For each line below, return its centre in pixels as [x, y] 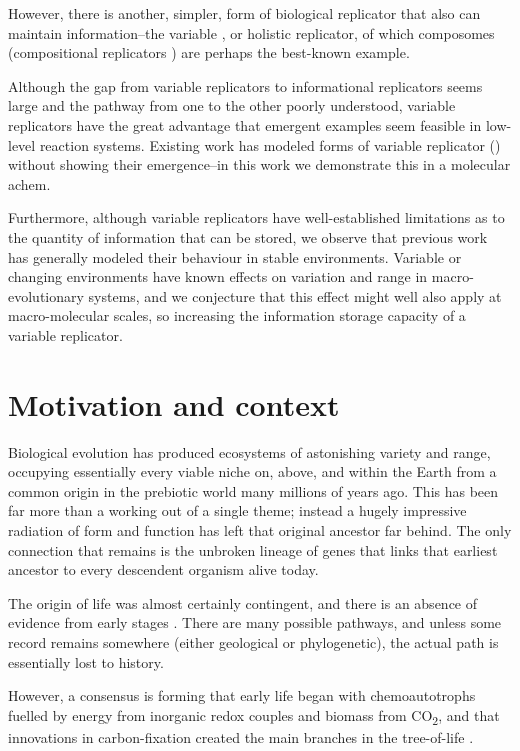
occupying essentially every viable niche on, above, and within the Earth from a [252, 471]
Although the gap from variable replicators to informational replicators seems [245, 85]
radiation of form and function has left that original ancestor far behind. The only [260, 530]
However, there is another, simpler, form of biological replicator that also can [244, 13]
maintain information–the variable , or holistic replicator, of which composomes [251, 32]
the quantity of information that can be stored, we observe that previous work [248, 236]
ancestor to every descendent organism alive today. [163, 569]
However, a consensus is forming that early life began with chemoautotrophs [242, 695]
